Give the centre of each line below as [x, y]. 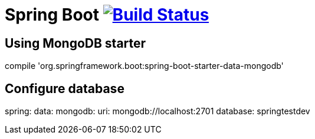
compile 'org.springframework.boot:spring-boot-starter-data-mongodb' [144, 66]
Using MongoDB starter [76, 43]
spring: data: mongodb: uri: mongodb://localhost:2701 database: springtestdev [157, 111]
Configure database [65, 88]
